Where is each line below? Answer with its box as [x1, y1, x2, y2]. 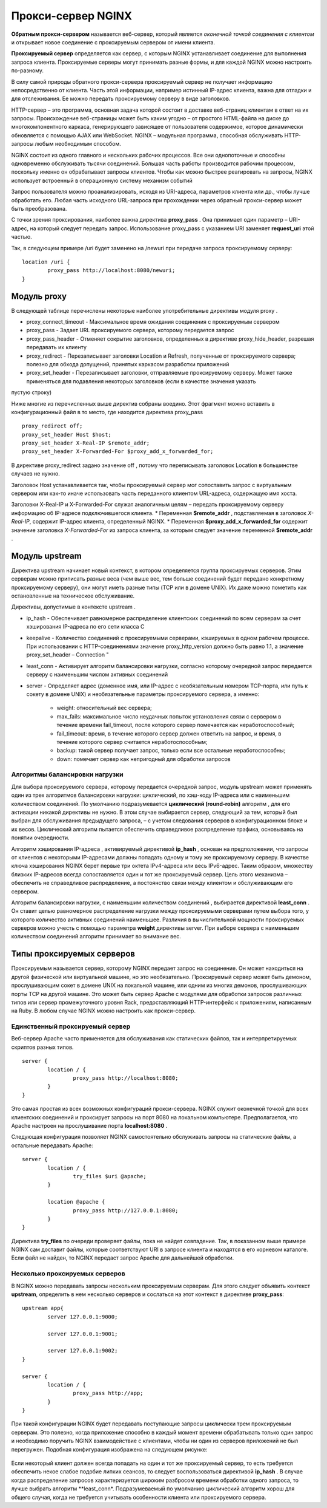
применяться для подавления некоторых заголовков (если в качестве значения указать [26, 377, 256, 385]
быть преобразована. [11, 205, 67, 212]
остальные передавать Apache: [11, 1142, 93, 1149]
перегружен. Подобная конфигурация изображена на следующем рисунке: [11, 1445, 208, 1453]
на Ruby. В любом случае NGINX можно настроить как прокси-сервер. [11, 1007, 196, 1014]
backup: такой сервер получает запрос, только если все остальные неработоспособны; [56, 747, 286, 754]
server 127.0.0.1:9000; [47, 1313, 118, 1320]
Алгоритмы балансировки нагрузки [11, 770, 124, 779]
